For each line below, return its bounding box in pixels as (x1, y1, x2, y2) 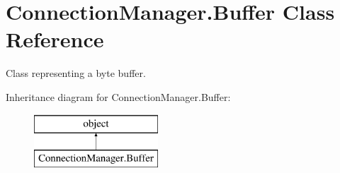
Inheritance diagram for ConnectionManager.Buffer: (6, 89, 231, 104)
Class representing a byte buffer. (6, 66, 146, 80)
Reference (6, 25, 104, 54)
